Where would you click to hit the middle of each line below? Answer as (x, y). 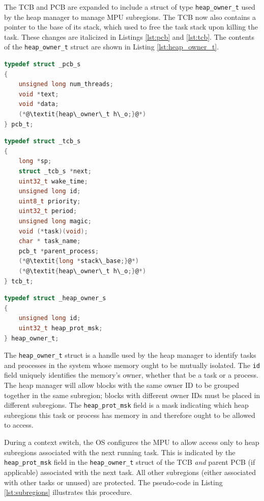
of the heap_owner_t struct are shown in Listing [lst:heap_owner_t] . (112, 47)
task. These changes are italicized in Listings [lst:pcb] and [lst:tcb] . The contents (129, 36)
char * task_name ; (50, 241)
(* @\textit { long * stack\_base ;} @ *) (79, 261)
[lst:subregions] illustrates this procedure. (68, 492)
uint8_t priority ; (50, 201)
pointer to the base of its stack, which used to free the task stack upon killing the (131, 27)
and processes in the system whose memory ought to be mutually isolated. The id (132, 365)
